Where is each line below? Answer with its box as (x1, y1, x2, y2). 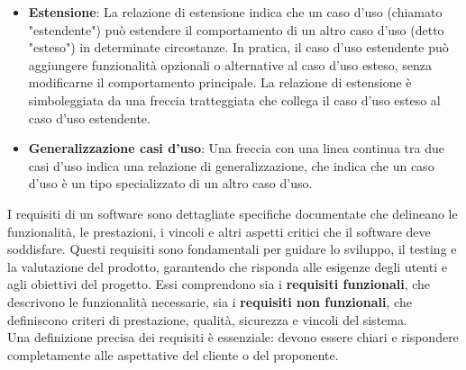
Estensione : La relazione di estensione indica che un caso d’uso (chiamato (28, 3, 443, 21)
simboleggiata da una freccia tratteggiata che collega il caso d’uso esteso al (28, 90, 441, 109)
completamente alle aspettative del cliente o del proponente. (7, 345, 339, 364)
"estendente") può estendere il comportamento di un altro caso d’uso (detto (28, 20, 444, 39)
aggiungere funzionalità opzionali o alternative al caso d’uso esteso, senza (28, 55, 433, 74)
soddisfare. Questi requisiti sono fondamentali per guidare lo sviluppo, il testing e (7, 239, 457, 258)
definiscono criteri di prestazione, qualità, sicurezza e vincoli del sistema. (7, 310, 407, 329)
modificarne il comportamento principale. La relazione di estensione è (28, 73, 412, 92)
